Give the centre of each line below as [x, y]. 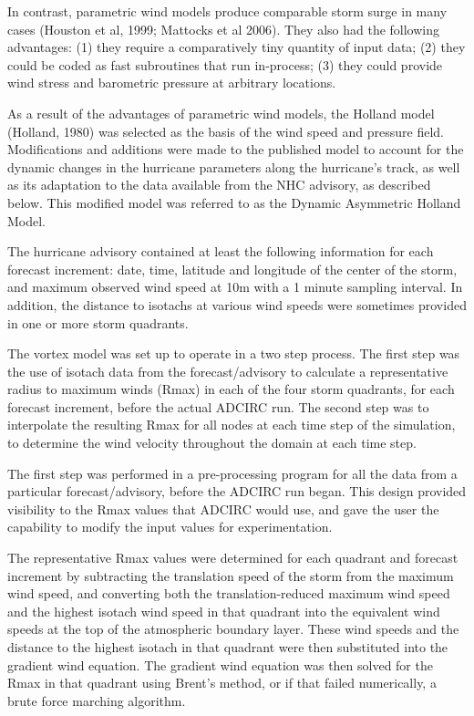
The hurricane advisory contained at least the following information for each [221, 251]
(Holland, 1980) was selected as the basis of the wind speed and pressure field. [226, 131]
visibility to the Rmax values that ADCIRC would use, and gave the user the [223, 508]
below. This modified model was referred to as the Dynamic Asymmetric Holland [234, 202]
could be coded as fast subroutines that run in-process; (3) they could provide [225, 64]
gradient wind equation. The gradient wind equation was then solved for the [220, 664]
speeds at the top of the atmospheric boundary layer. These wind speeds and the [233, 629]
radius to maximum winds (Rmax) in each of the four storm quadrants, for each [231, 389]
